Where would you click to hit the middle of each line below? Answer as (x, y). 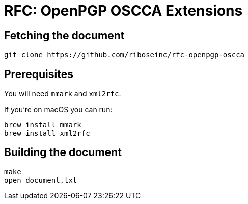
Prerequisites (39, 74)
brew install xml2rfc (47, 133)
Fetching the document (64, 35)
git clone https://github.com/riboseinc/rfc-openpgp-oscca (125, 55)
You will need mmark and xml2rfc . (63, 94)
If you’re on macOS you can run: (58, 110)
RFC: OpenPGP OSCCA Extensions (123, 11)
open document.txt (41, 180)
